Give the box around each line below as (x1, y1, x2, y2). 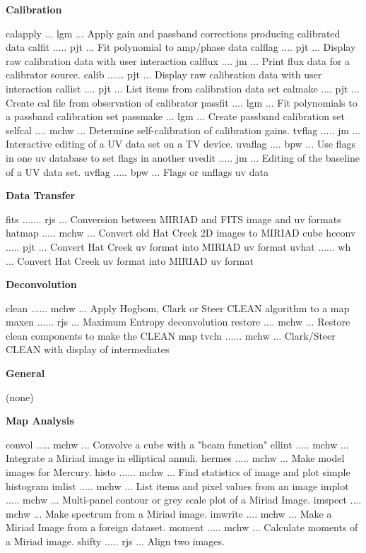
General (6, 366, 45, 381)
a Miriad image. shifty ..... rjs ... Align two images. (6, 534, 225, 548)
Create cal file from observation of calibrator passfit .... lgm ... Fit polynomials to (6, 95, 358, 109)
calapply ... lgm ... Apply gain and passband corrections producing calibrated (6, 25, 341, 40)
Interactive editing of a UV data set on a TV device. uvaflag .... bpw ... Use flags (6, 136, 355, 151)
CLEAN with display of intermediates (6, 342, 170, 357)
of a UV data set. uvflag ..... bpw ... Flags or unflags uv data (6, 164, 268, 179)
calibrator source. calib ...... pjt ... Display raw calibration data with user (6, 67, 322, 82)
